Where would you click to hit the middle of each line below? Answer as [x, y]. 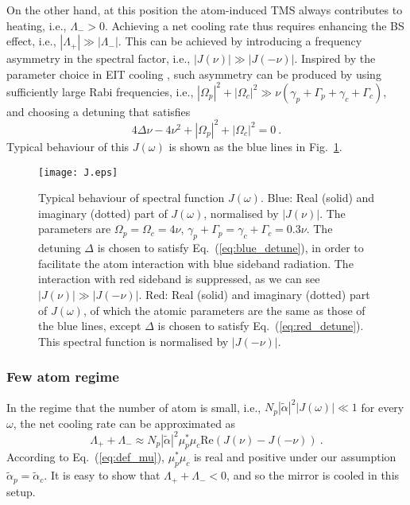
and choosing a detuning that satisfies [99, 111]
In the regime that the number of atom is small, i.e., [134, 407]
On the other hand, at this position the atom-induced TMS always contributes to [205, 10]
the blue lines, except [90, 326]
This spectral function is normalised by [133, 341]
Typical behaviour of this [68, 146]
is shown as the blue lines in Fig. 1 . [255, 146]
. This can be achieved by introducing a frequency [240, 41]
